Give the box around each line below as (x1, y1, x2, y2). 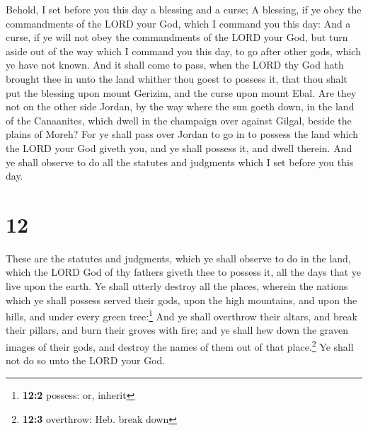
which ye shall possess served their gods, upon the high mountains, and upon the (6, 292, 357, 307)
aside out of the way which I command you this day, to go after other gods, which (6, 43, 361, 58)
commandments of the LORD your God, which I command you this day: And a (6, 16, 351, 30)
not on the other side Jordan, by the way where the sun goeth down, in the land (6, 99, 355, 114)
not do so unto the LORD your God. (6, 353, 166, 368)
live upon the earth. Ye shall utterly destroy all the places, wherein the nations (6, 279, 348, 294)
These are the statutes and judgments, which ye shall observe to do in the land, (6, 250, 351, 265)
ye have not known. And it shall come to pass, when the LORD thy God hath (6, 57, 344, 72)
